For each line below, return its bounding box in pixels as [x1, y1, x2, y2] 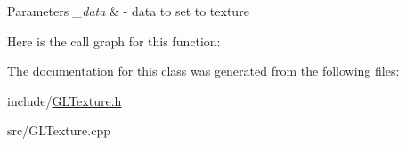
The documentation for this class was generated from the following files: [7, 61, 400, 80]
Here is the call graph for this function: [7, 31, 221, 50]
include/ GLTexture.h [7, 91, 122, 109]
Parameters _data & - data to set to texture [7, 2, 249, 20]
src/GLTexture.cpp [7, 121, 110, 140]
